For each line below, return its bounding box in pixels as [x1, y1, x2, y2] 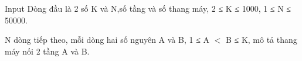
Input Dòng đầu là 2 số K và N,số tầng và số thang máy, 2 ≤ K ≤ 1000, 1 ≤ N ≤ [5, 2, 291, 14]
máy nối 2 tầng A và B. [5, 45, 90, 57]
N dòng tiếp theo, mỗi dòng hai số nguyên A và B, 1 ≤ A [5, 33, 209, 46]
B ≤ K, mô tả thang [225, 33, 297, 46]
